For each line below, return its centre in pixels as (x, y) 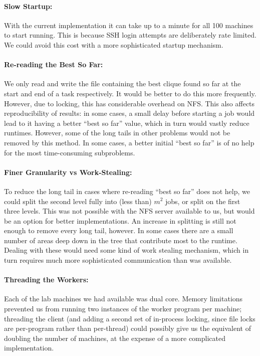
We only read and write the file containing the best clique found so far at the (122, 83)
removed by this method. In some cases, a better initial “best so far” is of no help (129, 142)
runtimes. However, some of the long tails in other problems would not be (117, 133)
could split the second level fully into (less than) (78, 201)
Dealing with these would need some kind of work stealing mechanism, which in (126, 250)
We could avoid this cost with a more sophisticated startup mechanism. (114, 44)
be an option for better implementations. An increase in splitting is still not (120, 220)
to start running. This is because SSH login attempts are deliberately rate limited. (130, 35)
